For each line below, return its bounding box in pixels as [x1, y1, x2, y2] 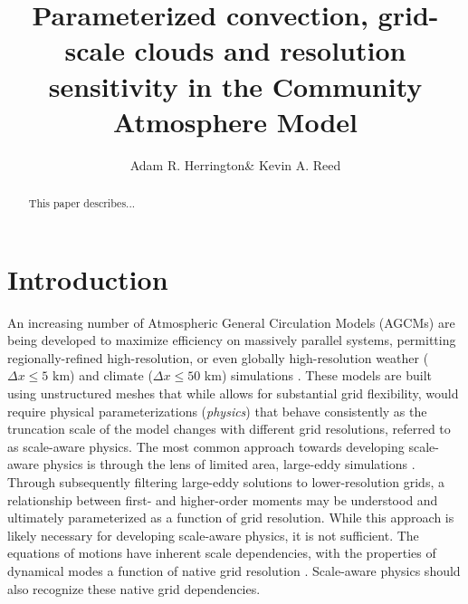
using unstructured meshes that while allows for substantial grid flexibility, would [7, 384, 459, 403]
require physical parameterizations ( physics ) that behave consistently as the [7, 401, 427, 420]
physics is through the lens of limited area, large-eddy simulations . [43, 455, 415, 474]
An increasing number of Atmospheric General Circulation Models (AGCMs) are [7, 312, 455, 331]
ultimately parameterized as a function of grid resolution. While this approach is [7, 508, 454, 527]
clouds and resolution [134, 32, 406, 69]
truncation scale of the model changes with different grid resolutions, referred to [7, 419, 451, 438]
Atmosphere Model [112, 102, 358, 139]
